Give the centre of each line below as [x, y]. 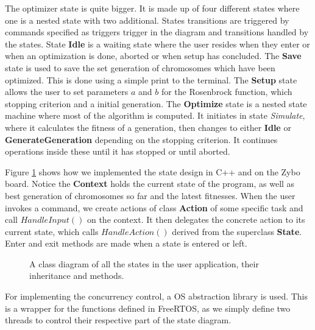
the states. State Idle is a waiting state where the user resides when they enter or [157, 44]
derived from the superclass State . [237, 231]
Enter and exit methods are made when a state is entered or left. [126, 243]
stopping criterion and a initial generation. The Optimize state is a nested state [156, 103]
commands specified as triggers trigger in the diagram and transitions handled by [157, 32]
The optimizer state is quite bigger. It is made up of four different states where [152, 8]
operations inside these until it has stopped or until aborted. [118, 151]
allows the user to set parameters [67, 92]
